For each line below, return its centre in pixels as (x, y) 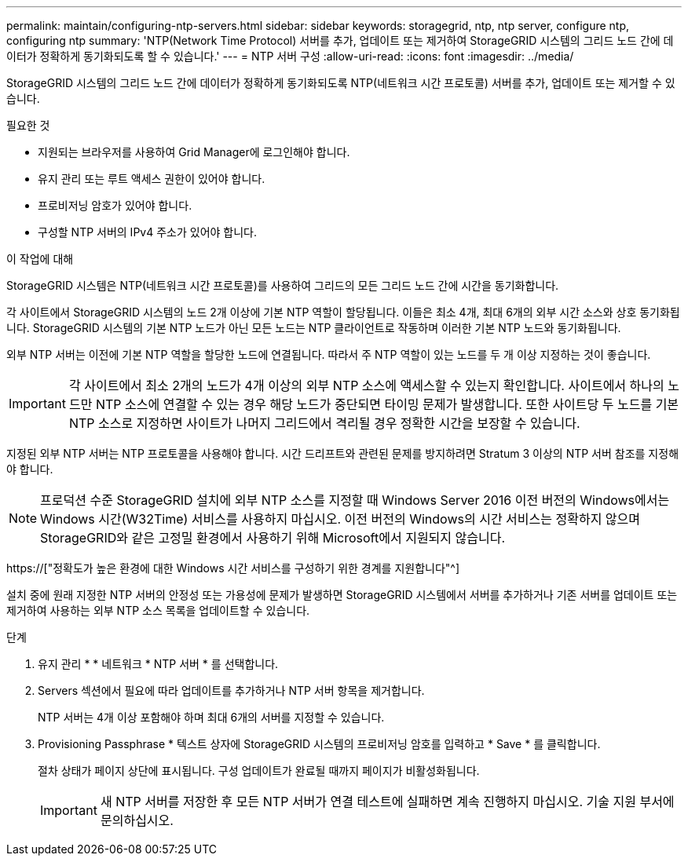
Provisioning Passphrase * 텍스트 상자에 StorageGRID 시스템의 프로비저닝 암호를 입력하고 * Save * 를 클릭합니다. (319, 744)
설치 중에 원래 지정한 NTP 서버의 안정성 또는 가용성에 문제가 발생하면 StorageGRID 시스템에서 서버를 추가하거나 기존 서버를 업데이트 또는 (342, 595)
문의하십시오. (137, 820)
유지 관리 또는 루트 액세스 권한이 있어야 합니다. (152, 179)
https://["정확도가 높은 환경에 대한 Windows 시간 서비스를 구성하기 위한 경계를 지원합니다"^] (233, 568)
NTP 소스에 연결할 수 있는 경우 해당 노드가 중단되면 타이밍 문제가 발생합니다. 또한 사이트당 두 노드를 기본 (387, 404)
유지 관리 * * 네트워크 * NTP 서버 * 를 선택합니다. (158, 664)
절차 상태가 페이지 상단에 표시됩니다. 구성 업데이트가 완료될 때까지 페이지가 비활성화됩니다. (259, 771)
